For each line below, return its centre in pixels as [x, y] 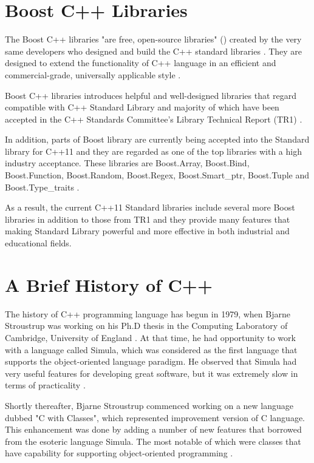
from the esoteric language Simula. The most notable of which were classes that [153, 441]
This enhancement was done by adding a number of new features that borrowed [153, 429]
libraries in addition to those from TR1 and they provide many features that [148, 219]
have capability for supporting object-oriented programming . [119, 453]
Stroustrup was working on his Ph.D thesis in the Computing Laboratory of [146, 326]
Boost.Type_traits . [42, 187]
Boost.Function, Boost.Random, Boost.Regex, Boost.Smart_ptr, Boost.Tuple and [157, 175]
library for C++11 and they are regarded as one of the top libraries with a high [153, 151]
